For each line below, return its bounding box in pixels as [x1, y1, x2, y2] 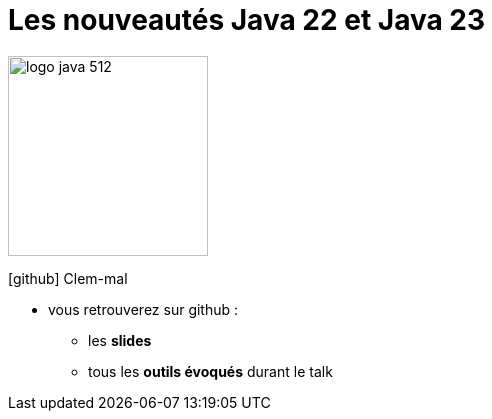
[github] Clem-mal [8, 269, 128, 287]
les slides [88, 331, 152, 349]
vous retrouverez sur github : [48, 300, 239, 318]
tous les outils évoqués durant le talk [88, 362, 333, 380]
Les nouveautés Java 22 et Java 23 [8, 3, 486, 37]
